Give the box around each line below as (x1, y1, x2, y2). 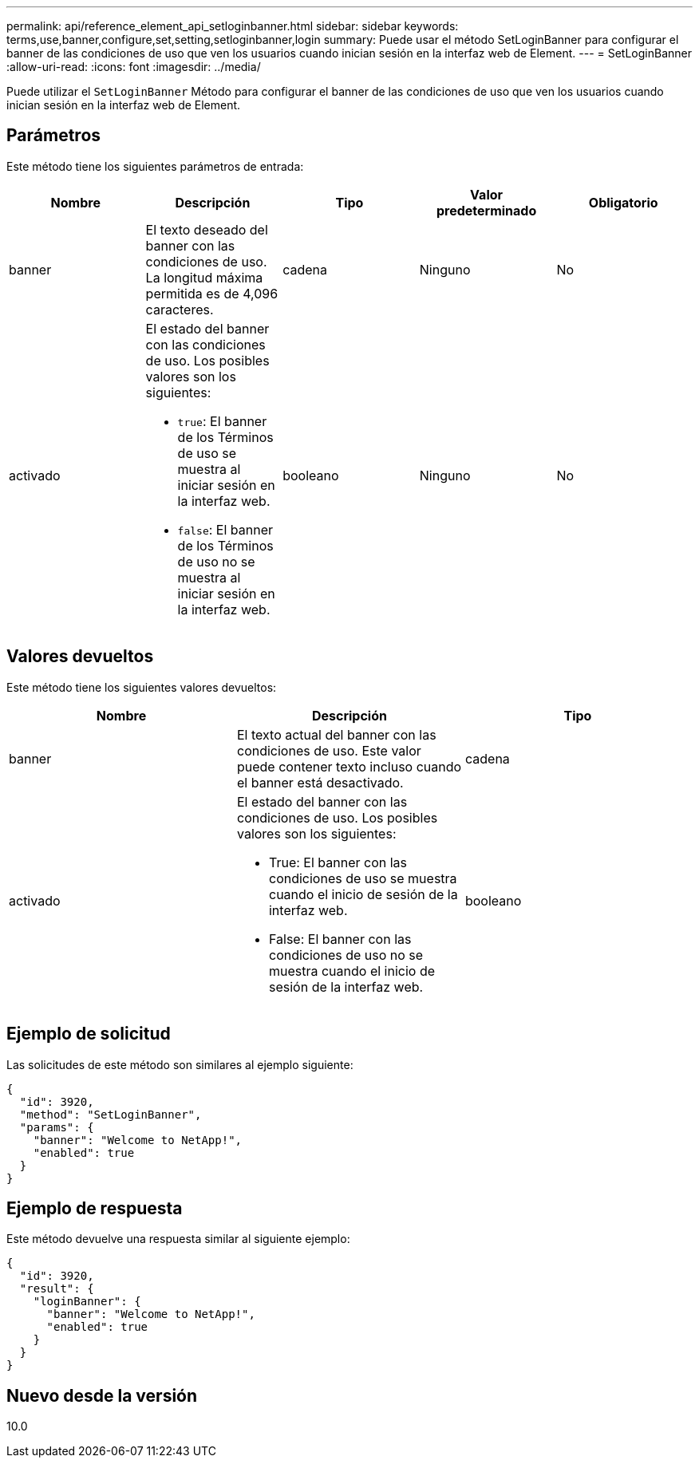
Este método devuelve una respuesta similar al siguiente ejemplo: (6, 1232, 350, 1246)
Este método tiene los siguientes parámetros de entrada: (6, 159, 304, 173)
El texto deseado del (145, 221, 268, 238)
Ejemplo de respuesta (6, 1198, 183, 1218)
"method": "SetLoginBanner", (19, 1107, 202, 1121)
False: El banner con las (268, 930, 412, 947)
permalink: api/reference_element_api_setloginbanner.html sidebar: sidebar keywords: (6, 19, 459, 33)
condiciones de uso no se (268, 946, 424, 963)
